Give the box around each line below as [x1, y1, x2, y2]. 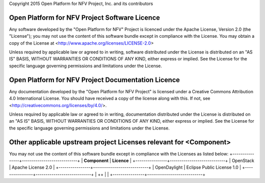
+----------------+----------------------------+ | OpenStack [132, 157, 255, 164]
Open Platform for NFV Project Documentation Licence [9, 76, 180, 84]
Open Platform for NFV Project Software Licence [9, 13, 160, 22]
